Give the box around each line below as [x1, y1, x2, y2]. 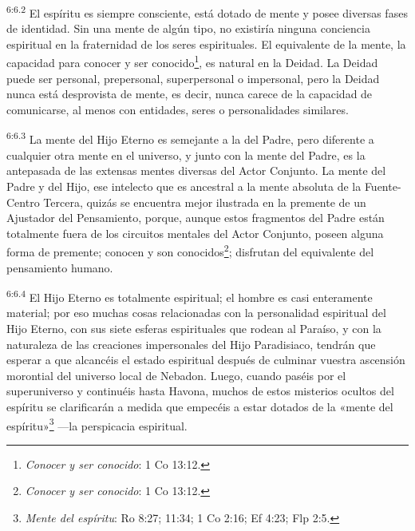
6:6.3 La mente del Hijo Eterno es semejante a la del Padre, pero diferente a [6, 129, 374, 148]
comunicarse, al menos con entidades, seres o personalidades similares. [6, 101, 349, 117]
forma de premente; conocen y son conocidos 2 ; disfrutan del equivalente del [6, 241, 374, 260]
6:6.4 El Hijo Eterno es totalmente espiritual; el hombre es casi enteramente [6, 287, 373, 305]
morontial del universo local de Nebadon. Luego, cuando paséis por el [6, 367, 346, 383]
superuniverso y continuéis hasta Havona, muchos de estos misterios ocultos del [6, 382, 394, 399]
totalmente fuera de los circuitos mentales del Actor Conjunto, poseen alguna [6, 224, 384, 241]
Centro [6, 193, 40, 210]
